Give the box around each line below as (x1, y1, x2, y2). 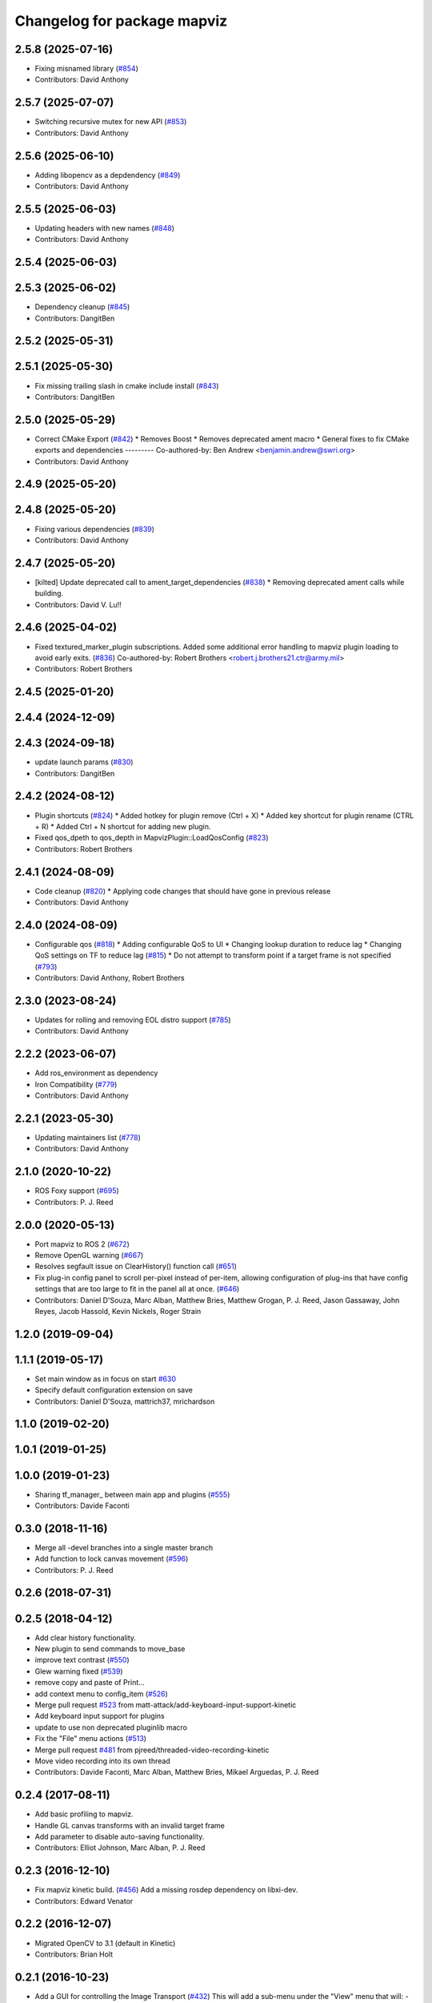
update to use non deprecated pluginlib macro (34, 1723, 188, 1732)
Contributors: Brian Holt (34, 1949, 114, 1959)
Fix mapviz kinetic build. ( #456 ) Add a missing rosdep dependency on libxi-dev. (34, 1885, 298, 1895)
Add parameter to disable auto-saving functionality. (34, 1832, 205, 1841)
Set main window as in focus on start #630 (34, 1374, 176, 1384)
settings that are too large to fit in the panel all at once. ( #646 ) (34, 1284, 240, 1294)
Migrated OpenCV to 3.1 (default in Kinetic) (34, 1938, 176, 1948)
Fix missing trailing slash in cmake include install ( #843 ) (34, 381, 219, 390)
